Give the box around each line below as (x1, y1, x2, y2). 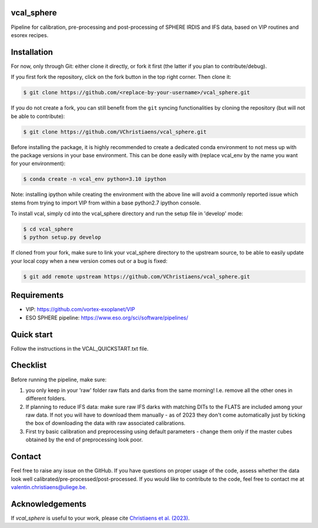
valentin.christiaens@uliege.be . (11, 483, 88, 490)
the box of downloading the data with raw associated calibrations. (25, 420, 185, 427)
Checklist (11, 360, 47, 371)
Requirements (11, 291, 64, 301)
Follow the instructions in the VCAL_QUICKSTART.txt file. (11, 345, 149, 352)
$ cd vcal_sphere (23, 226, 74, 233)
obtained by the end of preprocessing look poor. (25, 436, 143, 443)
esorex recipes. (11, 31, 49, 38)
